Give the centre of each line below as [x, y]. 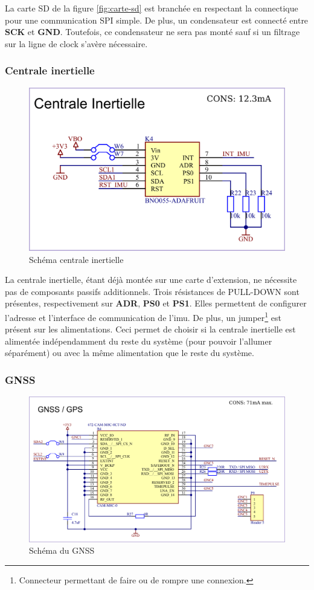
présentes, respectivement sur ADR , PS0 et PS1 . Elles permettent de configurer [156, 303]
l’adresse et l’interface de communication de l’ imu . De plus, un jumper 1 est [143, 316]
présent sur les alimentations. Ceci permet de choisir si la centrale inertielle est [150, 329]
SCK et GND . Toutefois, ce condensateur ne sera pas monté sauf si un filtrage [152, 32]
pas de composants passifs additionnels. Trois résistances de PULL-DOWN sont [152, 291]
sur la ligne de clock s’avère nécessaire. [76, 43]
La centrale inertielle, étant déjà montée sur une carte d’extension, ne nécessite [151, 280]
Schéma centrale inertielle [76, 259]
